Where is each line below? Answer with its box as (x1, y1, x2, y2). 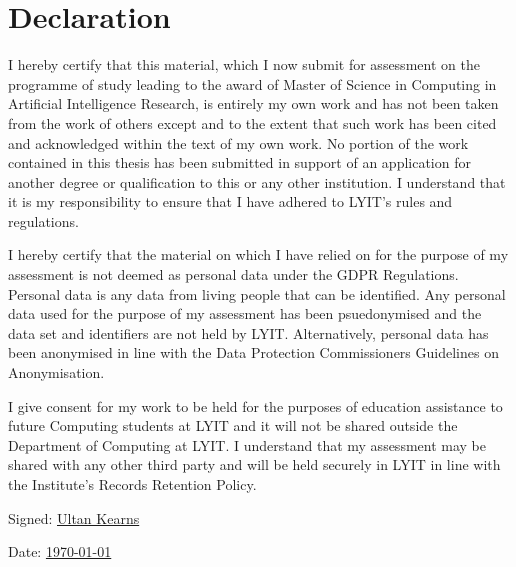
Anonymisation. (8, 362, 105, 383)
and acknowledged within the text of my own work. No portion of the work (8, 132, 469, 153)
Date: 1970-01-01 (8, 541, 112, 562)
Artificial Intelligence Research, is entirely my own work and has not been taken (8, 93, 499, 114)
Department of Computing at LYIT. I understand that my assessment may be (8, 434, 486, 455)
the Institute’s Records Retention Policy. (8, 474, 257, 494)
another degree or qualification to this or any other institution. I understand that (8, 171, 506, 192)
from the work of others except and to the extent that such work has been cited (8, 112, 497, 133)
